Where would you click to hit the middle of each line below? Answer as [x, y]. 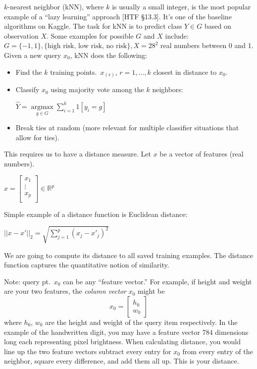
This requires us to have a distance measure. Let [77, 154]
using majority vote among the [97, 89]
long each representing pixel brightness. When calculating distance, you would [122, 342]
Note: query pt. [27, 281]
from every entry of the [218, 351]
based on [218, 26]
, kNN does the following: [109, 55]
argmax [42, 107]
